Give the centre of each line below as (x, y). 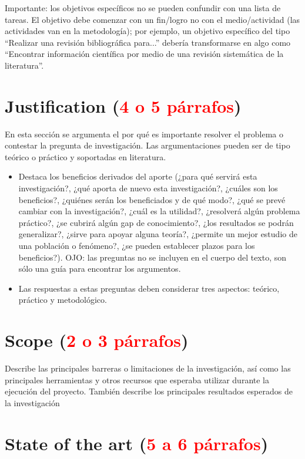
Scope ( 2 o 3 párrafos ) (97, 340)
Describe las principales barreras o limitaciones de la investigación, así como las (148, 368)
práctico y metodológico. (63, 300)
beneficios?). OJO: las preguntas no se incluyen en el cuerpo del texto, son (152, 257)
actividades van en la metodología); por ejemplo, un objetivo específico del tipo (148, 31)
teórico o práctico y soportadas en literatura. (86, 156)
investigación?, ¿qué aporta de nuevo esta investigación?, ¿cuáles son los (148, 188)
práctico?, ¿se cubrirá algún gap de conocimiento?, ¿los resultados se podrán (156, 222)
